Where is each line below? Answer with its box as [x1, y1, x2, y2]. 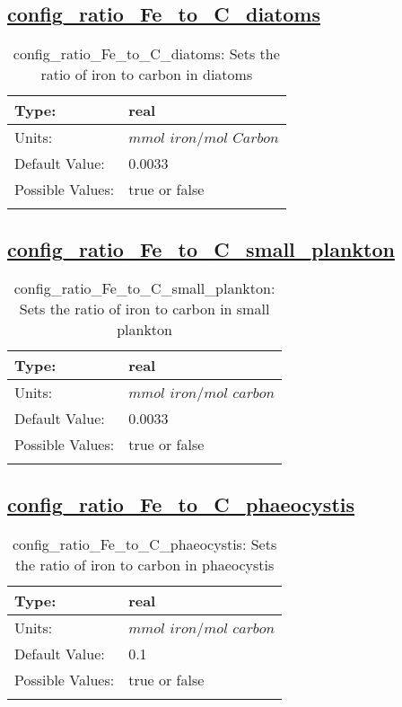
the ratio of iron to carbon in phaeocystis [14, 553, 275, 575]
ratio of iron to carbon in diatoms [40, 64, 253, 85]
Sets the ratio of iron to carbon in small [19, 298, 270, 320]
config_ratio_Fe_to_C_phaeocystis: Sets [12, 533, 277, 554]
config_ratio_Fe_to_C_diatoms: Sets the [13, 43, 280, 65]
